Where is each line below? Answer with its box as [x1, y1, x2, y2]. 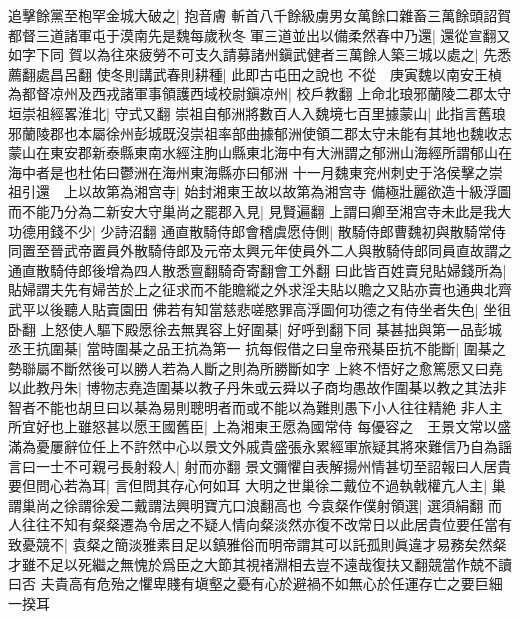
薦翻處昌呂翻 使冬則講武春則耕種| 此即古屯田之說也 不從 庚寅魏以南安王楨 [8, 63, 502, 84]
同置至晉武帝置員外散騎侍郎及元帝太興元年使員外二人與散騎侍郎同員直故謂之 [8, 240, 512, 261]
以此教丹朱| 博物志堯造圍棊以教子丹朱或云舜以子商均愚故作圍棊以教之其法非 [8, 377, 507, 398]
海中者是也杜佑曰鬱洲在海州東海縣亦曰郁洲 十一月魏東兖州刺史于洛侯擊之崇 [8, 161, 503, 182]
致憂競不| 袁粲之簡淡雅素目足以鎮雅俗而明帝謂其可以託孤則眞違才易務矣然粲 [8, 534, 507, 555]
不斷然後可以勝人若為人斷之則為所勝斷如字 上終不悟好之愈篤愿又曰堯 [49, 357, 503, 378]
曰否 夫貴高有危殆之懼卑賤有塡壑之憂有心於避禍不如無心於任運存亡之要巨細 [8, 573, 503, 594]
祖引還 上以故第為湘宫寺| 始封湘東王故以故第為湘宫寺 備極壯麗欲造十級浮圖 [8, 181, 512, 202]
